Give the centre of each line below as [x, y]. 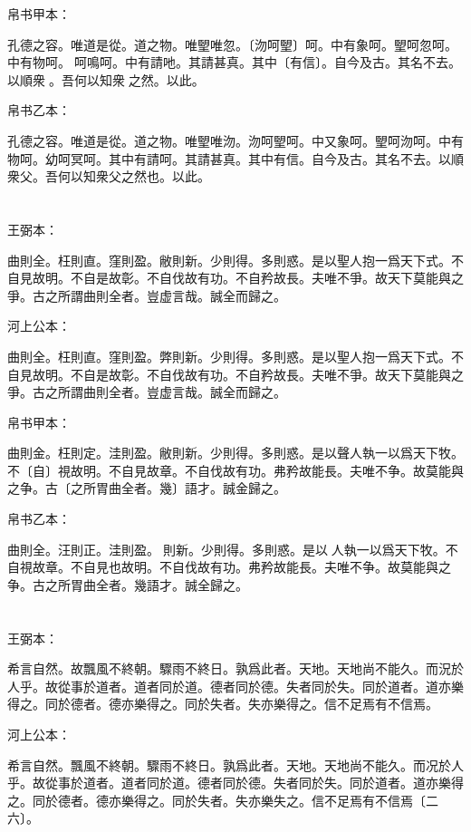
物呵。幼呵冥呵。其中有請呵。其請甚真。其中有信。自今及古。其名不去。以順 [235, 158]
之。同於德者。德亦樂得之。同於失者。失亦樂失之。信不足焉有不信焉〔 [216, 800]
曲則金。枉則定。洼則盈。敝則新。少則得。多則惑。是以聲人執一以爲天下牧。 [235, 453]
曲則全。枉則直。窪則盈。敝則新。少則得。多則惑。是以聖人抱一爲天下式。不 [235, 260]
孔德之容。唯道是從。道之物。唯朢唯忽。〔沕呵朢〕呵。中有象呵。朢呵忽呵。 [232, 44]
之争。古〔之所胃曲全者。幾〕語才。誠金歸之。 [147, 488]
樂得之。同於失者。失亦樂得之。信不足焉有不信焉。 [286, 704]
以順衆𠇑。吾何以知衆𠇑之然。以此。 [106, 79]
